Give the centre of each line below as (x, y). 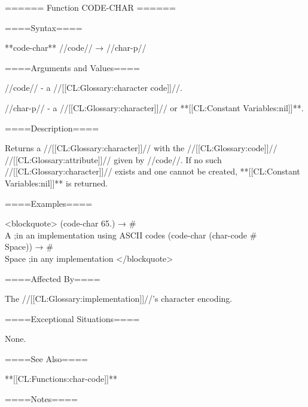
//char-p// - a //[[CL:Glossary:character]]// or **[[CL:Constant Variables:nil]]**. (154, 107)
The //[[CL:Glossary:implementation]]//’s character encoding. (119, 299)
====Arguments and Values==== (72, 67)
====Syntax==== (44, 27)
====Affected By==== (53, 278)
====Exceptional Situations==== (72, 318)
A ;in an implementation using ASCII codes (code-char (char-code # (131, 235)
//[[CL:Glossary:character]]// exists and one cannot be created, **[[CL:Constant (153, 171)
